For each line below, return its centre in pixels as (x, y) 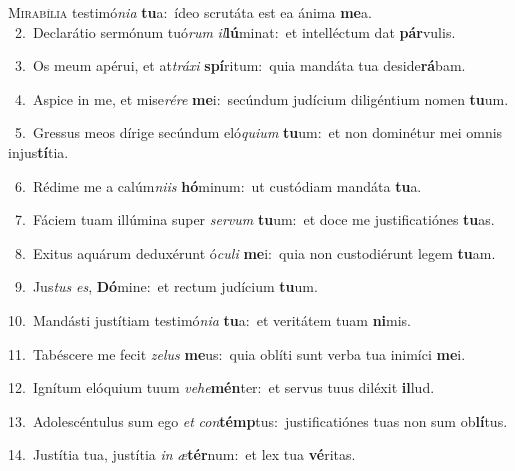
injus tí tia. (38, 151)
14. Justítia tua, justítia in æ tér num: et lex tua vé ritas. (182, 454)
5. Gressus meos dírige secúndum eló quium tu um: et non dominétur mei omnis (258, 132)
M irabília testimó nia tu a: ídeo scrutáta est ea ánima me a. (190, 12)
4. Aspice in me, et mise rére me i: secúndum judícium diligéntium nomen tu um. (261, 98)
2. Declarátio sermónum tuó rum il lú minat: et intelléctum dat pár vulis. (235, 31)
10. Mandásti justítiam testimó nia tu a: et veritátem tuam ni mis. (210, 319)
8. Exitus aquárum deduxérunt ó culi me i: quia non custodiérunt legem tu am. (255, 252)
